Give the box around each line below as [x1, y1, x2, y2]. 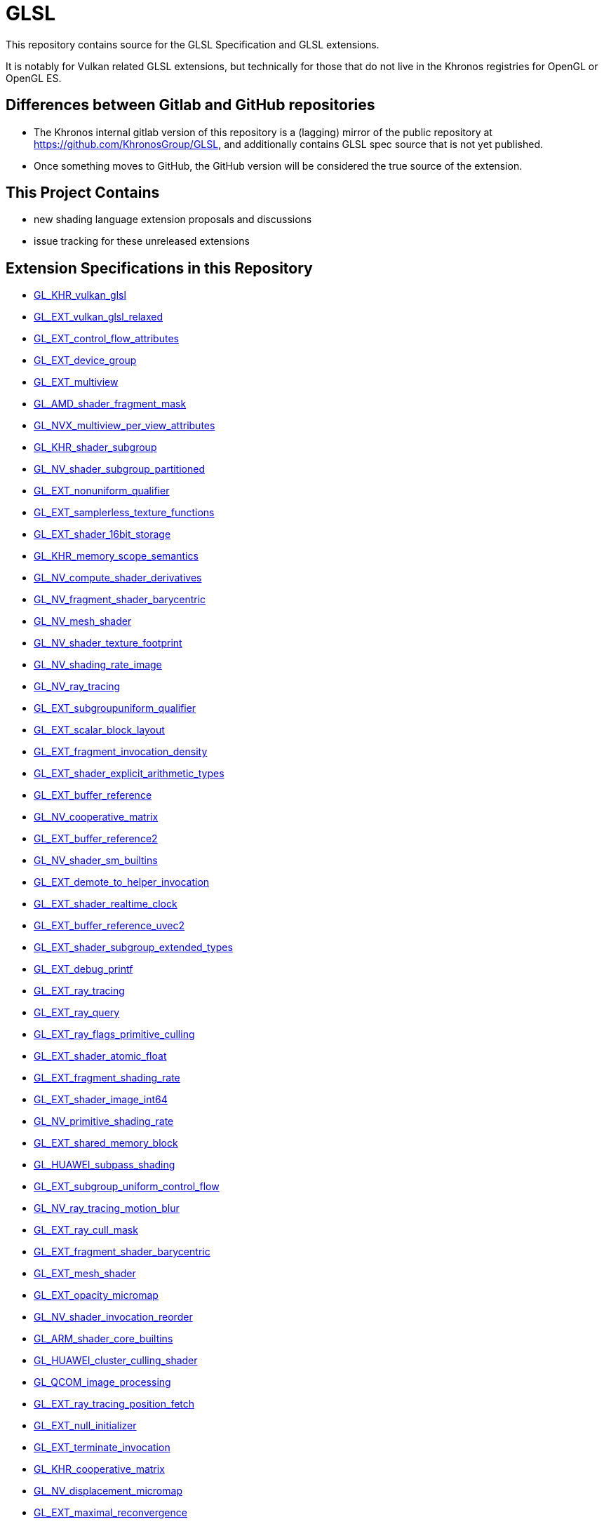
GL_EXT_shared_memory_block [34, 1137, 178, 1149]
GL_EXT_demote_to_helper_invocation [34, 876, 210, 889]
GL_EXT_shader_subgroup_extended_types [34, 941, 233, 954]
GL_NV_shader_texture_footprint [34, 637, 182, 649]
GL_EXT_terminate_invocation [34, 1441, 170, 1454]
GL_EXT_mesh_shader [34, 1267, 136, 1280]
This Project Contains [6, 184, 160, 202]
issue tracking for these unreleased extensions [34, 235, 250, 248]
